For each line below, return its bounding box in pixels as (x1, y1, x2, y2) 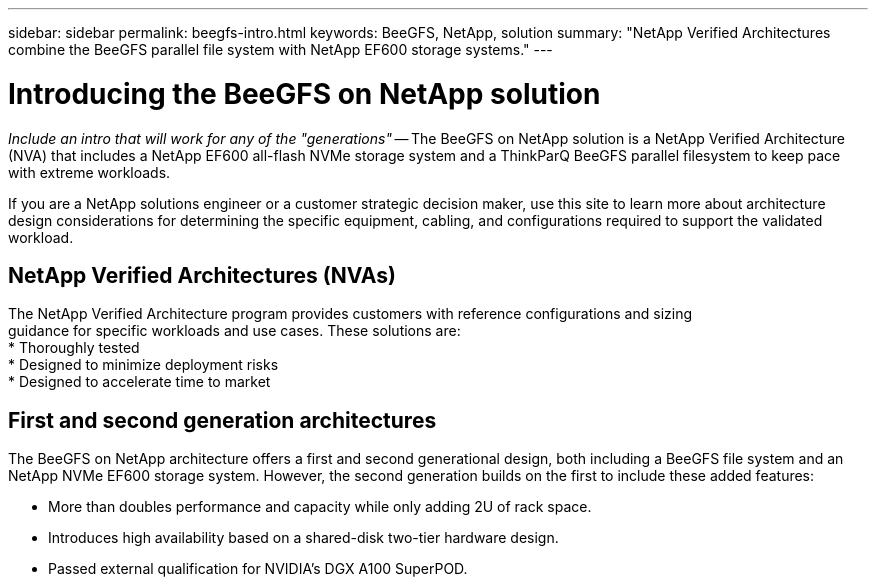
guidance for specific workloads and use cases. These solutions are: (8, 322, 461, 340)
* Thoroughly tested (8, 339, 140, 357)
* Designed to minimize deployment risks (8, 356, 279, 374)
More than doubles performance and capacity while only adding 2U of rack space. (48, 498, 592, 516)
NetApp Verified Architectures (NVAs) (8, 262, 396, 288)
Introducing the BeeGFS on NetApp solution (8, 76, 601, 111)
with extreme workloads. (8, 163, 171, 181)
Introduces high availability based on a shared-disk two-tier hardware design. (48, 529, 559, 547)
